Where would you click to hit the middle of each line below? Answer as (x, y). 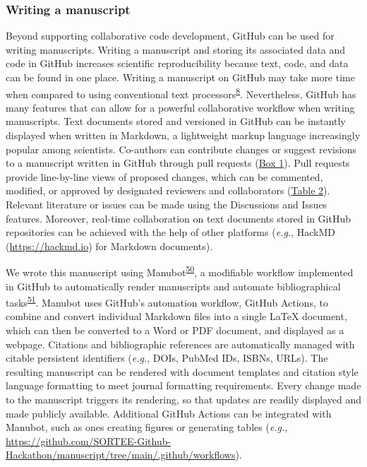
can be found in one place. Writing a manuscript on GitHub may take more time (180, 77)
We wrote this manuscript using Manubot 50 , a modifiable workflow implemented (180, 271)
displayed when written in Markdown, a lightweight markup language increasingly (183, 135)
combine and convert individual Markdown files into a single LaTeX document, (176, 316)
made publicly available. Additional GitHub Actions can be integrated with (169, 413)
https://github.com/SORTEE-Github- (89, 441)
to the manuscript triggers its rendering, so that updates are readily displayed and (183, 400)
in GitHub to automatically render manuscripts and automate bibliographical (173, 286)
